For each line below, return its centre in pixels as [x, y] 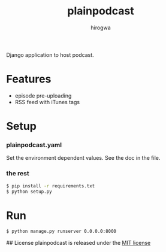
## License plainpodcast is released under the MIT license [79, 243]
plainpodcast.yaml [34, 145]
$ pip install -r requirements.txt [51, 186]
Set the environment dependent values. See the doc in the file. [83, 158]
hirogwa [101, 28]
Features [29, 79]
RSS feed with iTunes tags [47, 102]
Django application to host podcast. [50, 54]
